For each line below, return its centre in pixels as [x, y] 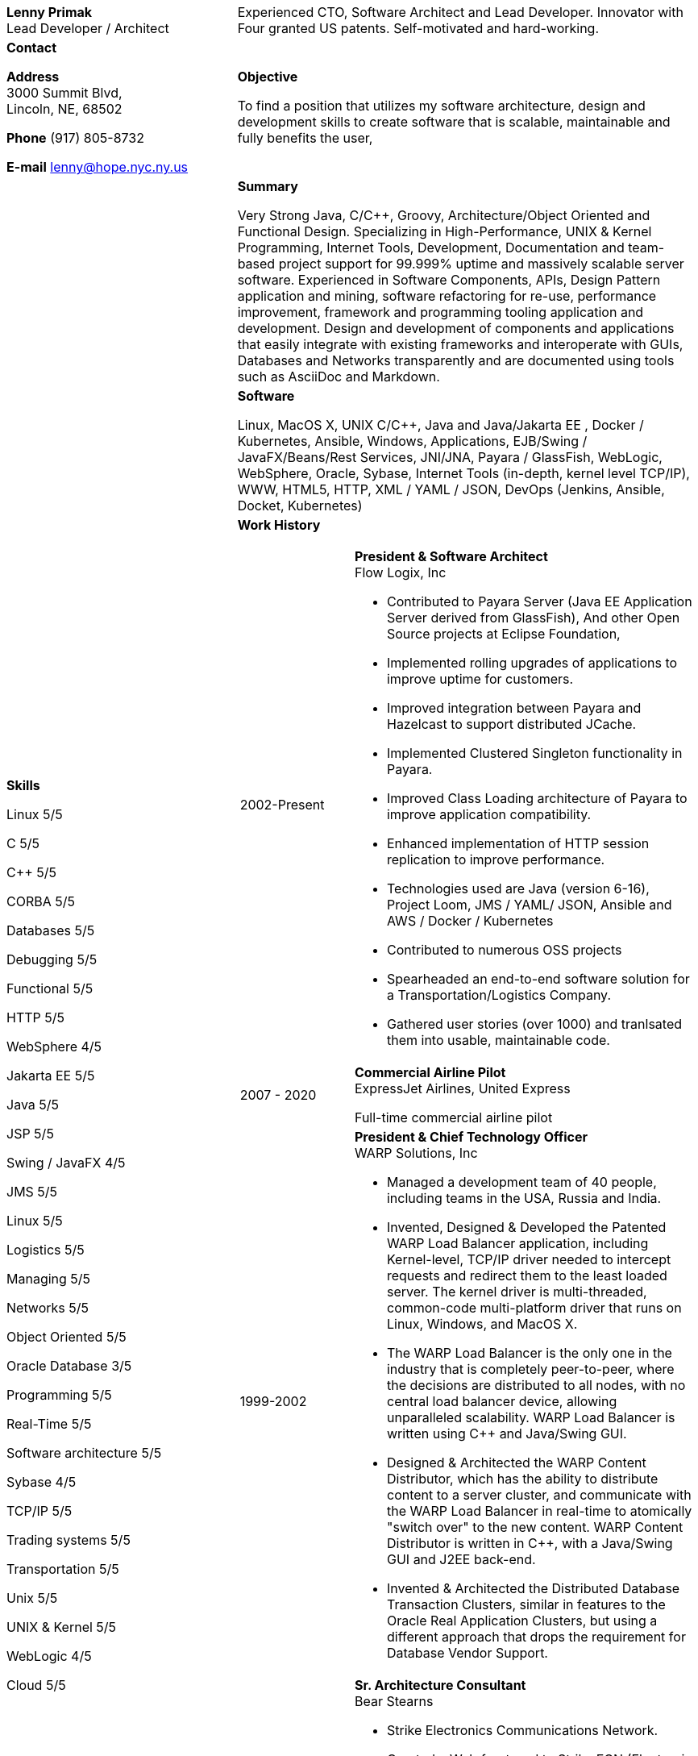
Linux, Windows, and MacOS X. [482, 1324]
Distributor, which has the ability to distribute [522, 1479]
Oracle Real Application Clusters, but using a [522, 1621]
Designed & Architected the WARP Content [516, 1463]
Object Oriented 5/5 [66, 1337]
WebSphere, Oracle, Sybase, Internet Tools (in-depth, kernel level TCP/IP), [463, 473]
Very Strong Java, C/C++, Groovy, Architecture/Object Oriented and [444, 215]
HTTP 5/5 [36, 1017]
